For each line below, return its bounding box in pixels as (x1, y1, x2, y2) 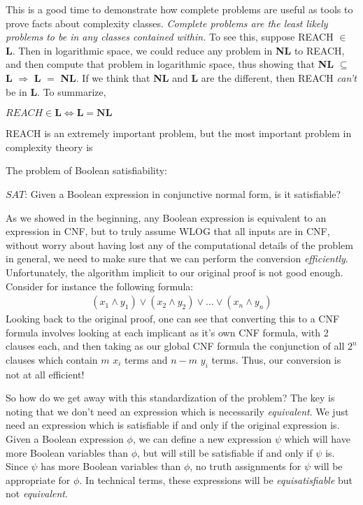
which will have (284, 432, 350, 446)
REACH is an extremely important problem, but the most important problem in (6, 126, 352, 141)
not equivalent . (6, 486, 68, 501)
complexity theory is (6, 139, 93, 154)
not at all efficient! (6, 367, 85, 381)
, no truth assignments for (190, 459, 301, 474)
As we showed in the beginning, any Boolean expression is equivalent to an (6, 210, 327, 225)
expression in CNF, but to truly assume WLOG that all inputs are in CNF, (6, 224, 330, 239)
